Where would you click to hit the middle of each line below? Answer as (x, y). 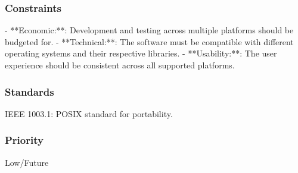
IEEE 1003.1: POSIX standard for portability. (89, 113)
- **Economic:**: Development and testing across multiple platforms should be (149, 30)
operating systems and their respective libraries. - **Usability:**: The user (141, 53)
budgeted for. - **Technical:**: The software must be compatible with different (149, 41)
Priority (24, 140)
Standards (30, 91)
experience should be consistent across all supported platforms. (120, 65)
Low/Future (27, 162)
